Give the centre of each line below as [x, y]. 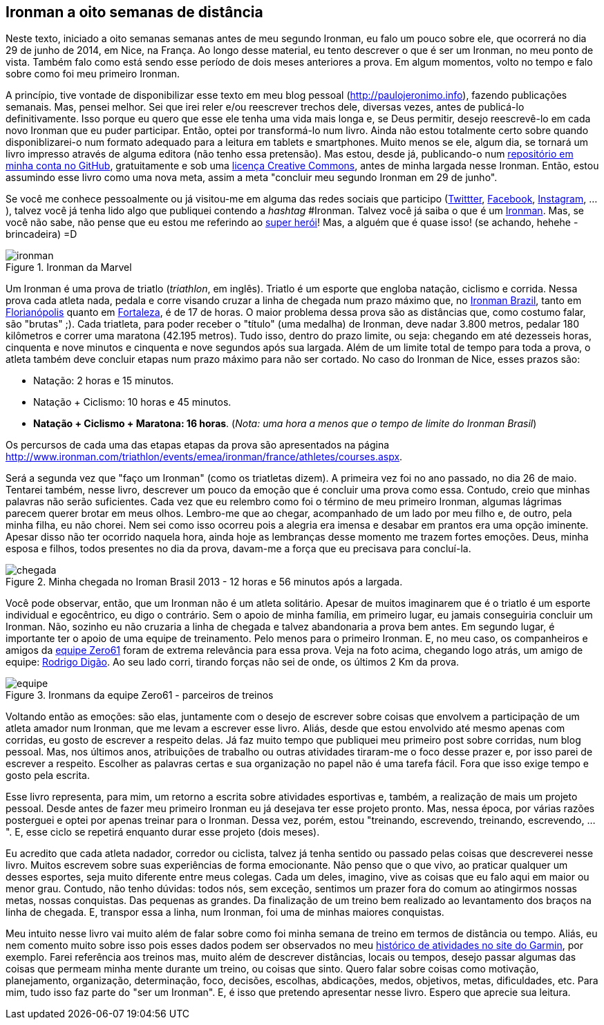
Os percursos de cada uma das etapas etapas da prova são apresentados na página [198, 445]
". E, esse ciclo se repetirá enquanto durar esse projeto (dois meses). [163, 832]
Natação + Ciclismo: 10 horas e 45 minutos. [132, 402]
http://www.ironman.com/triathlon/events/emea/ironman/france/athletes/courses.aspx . [204, 457]
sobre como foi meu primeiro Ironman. [93, 74]
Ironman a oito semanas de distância [134, 12]
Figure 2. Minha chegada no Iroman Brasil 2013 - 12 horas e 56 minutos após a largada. [204, 582]
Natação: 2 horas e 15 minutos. [104, 381]
